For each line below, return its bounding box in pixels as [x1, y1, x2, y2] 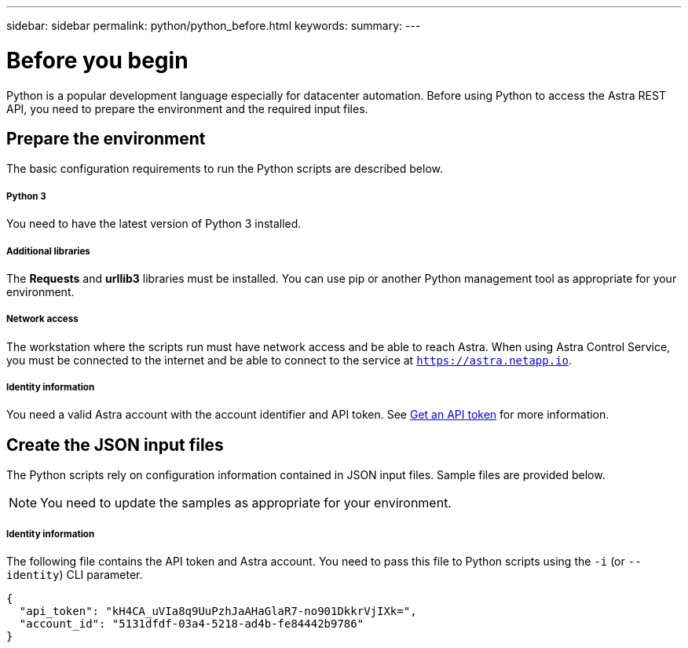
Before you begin [6, 46, 188, 74]
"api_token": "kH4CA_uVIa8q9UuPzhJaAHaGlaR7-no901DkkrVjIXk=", [19, 605, 417, 618]
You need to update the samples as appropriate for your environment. [40, 495, 452, 511]
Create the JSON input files [6, 434, 224, 455]
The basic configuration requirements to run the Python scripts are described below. [6, 162, 444, 176]
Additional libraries [6, 245, 90, 257]
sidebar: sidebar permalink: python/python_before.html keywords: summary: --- [6, 19, 421, 32]
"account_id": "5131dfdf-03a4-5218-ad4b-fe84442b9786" [19, 617, 364, 631]
